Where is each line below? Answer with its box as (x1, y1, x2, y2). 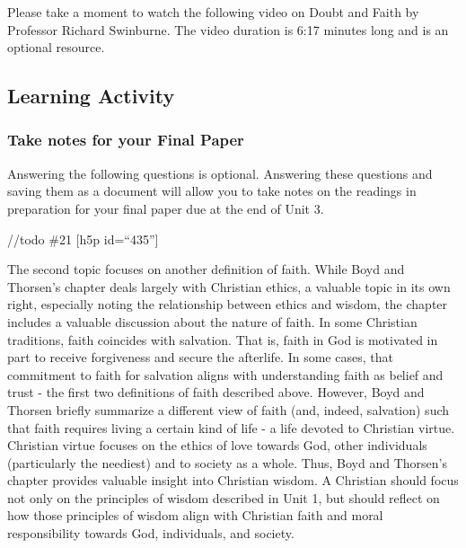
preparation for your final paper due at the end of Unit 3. (7, 199, 324, 217)
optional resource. (7, 38, 105, 57)
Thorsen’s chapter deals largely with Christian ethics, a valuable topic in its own (7, 277, 451, 296)
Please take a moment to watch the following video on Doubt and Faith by (7, 3, 419, 21)
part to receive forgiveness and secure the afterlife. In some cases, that (7, 348, 393, 367)
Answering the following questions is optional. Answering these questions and (7, 164, 433, 182)
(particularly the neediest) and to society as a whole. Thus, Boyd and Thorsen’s (7, 453, 447, 472)
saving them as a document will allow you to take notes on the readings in (7, 181, 417, 200)
